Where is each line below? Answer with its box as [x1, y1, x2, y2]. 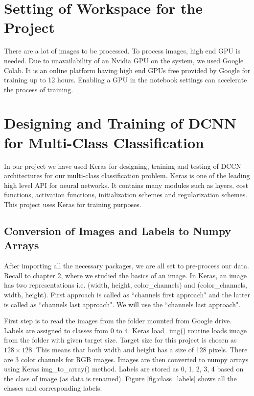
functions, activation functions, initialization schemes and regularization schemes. [4, 189, 248, 200]
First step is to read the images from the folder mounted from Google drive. [4, 316, 232, 326]
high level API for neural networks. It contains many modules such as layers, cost [4, 180, 249, 190]
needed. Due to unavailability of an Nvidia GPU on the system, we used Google [4, 55, 244, 65]
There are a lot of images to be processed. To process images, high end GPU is [4, 46, 241, 56]
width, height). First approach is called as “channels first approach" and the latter [4, 289, 251, 299]
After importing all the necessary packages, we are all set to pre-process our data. [4, 261, 249, 271]
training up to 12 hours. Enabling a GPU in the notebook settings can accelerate [4, 75, 247, 85]
